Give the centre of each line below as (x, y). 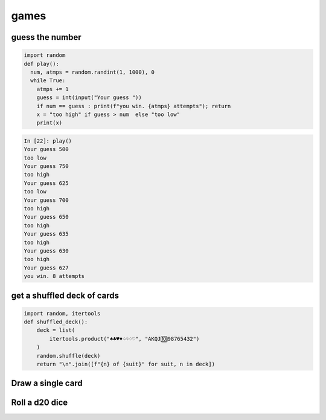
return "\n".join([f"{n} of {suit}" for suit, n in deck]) (126, 364)
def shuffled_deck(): (56, 322)
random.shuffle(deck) (69, 356)
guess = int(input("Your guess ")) (89, 98)
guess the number (46, 37)
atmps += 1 (53, 89)
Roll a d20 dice (40, 403)
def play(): (42, 64)
